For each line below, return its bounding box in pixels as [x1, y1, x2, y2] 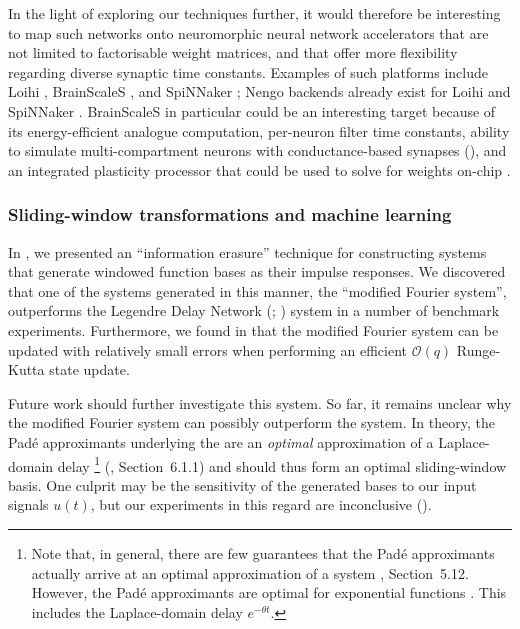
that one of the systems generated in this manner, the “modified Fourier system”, [8, 280, 507, 301]
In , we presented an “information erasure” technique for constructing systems [8, 241, 487, 262]
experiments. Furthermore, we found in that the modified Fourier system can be [8, 319, 499, 340]
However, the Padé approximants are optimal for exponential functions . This [31, 582, 507, 603]
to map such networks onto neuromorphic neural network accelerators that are [8, 22, 489, 43]
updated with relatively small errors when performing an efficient [8, 339, 408, 360]
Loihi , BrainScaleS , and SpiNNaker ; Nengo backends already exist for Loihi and [8, 81, 511, 102]
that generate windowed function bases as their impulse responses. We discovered [8, 261, 506, 282]
